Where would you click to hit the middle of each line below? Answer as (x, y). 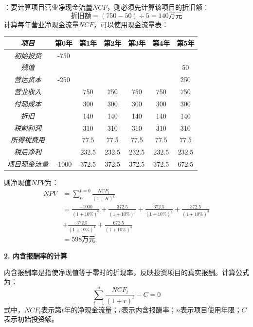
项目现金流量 (28, 164)
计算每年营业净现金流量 (41, 24)
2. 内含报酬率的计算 (36, 256)
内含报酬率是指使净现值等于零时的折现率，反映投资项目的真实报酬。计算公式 (126, 272)
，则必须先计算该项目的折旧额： (158, 7)
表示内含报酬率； (149, 309)
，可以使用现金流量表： (131, 24)
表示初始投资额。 (31, 319)
